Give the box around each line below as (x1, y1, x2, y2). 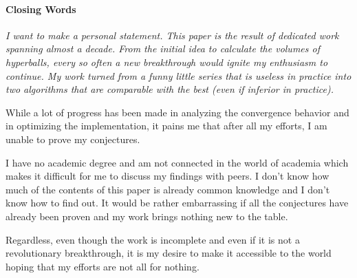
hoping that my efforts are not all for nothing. (6, 259, 199, 273)
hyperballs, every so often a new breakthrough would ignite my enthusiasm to (6, 54, 328, 69)
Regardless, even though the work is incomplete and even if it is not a (6, 232, 300, 246)
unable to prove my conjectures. (6, 131, 140, 146)
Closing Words (6, 1, 76, 16)
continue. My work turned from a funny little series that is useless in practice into (6, 68, 351, 83)
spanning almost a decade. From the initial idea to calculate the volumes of (6, 41, 320, 56)
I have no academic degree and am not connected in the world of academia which (6, 155, 349, 169)
